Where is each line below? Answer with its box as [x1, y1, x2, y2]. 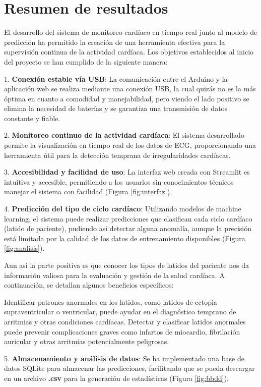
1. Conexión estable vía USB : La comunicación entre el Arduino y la [4, 73, 228, 84]
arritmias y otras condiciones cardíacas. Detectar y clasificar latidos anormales [4, 316, 246, 326]
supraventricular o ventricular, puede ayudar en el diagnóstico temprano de [4, 306, 236, 317]
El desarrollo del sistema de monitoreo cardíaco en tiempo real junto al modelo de [4, 27, 257, 37]
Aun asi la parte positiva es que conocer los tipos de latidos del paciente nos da [4, 260, 249, 270]
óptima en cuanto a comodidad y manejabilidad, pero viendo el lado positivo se [4, 93, 249, 103]
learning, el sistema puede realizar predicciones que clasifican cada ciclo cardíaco [4, 213, 252, 224]
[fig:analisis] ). [4, 243, 45, 253]
